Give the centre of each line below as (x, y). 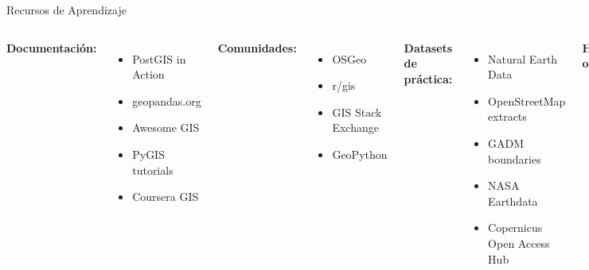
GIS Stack (357, 112)
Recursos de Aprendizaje (66, 10)
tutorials (153, 170)
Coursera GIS (166, 197)
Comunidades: (257, 47)
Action (148, 74)
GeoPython (360, 154)
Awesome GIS (166, 127)
